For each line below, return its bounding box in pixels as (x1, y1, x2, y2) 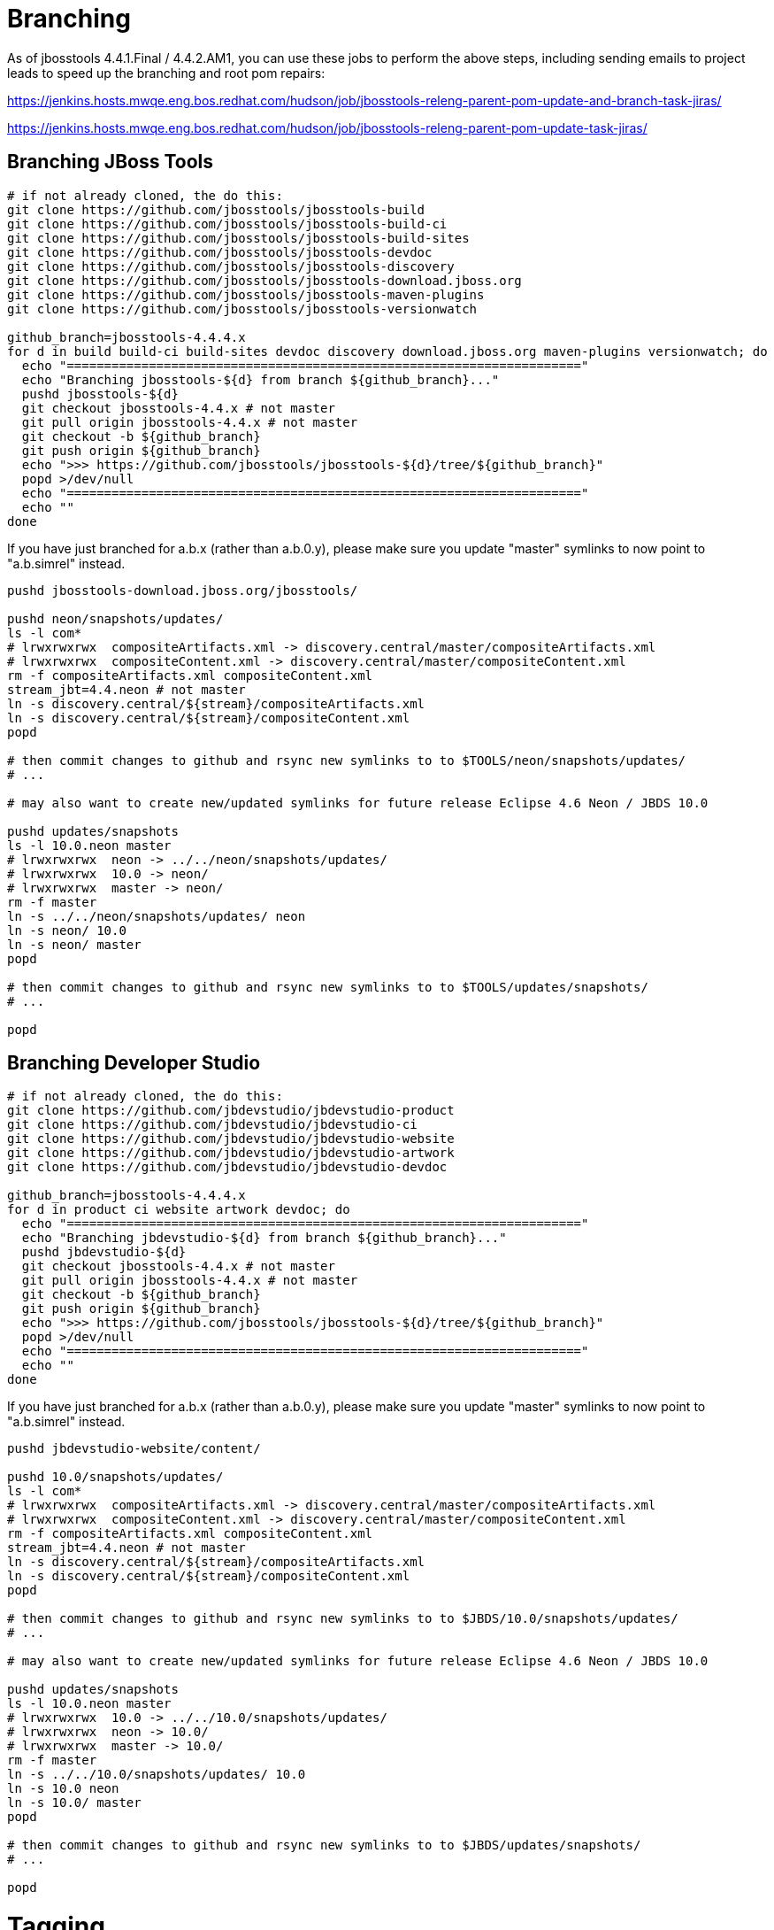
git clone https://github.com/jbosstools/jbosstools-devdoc (7, 244, 433, 259)
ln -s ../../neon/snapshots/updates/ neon (7, 908, 306, 923)
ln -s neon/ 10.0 (7, 923, 126, 938)
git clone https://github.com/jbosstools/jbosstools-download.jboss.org (7, 273, 522, 288)
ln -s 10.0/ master (7, 1795, 142, 1810)
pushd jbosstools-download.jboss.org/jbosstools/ (7, 583, 358, 598)
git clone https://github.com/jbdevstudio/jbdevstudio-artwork (7, 1146, 455, 1161)
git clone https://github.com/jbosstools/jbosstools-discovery (7, 259, 455, 274)
